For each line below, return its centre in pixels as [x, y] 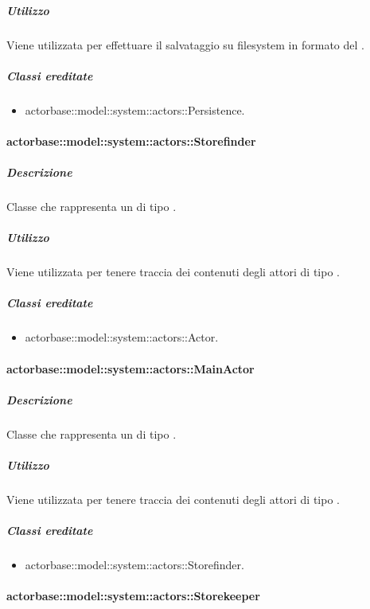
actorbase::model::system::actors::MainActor [130, 368]
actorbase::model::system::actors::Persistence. [135, 109]
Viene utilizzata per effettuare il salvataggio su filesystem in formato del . [185, 44]
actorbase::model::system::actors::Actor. [122, 337]
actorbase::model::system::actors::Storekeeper [133, 596]
